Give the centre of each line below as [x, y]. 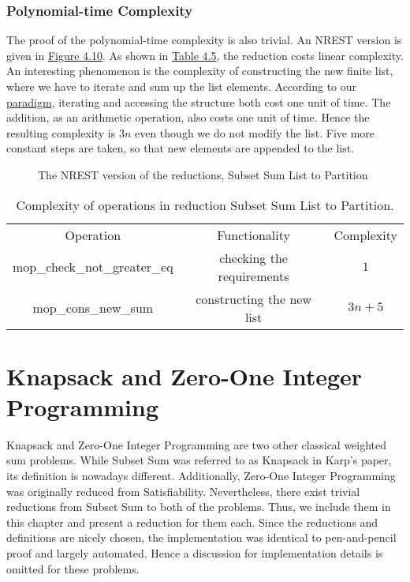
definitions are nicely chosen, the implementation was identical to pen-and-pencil [201, 537]
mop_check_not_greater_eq [93, 267]
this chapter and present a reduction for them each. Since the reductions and [192, 522]
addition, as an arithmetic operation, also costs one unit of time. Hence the [188, 117]
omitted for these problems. [73, 568]
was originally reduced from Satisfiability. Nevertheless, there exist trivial [183, 491]
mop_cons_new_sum [93, 308]
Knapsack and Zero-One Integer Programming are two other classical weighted [197, 444]
